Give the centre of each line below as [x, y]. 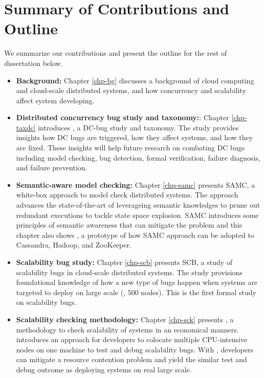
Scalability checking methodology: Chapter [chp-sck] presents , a [125, 319]
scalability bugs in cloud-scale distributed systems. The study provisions [129, 272]
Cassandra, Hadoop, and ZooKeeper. [74, 245]
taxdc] [26, 127]
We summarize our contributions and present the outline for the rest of [116, 53]
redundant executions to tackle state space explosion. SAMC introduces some [137, 215]
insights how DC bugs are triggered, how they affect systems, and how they [135, 137]
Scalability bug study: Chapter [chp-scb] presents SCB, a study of [124, 262]
